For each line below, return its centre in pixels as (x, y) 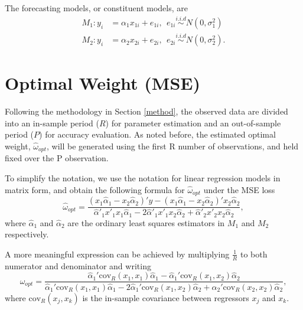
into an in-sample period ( (52, 123)
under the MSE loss (239, 189)
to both (254, 254)
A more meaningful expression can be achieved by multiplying (117, 254)
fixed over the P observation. (57, 158)
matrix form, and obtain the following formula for (95, 189)
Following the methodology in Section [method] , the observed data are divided (146, 111)
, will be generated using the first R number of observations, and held (172, 146)
